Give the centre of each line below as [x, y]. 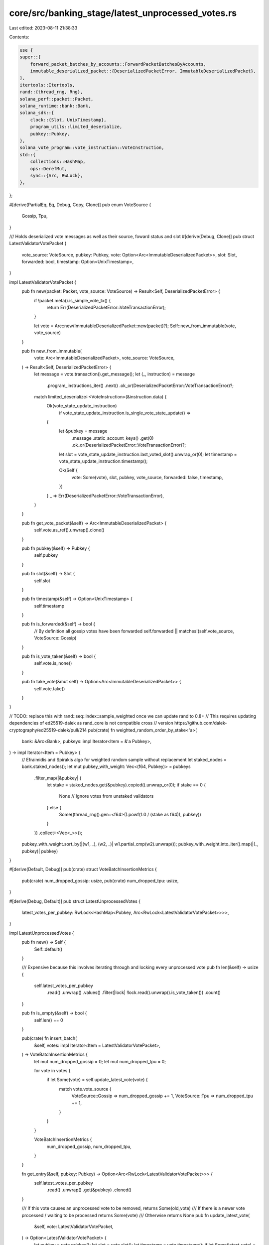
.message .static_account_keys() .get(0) [113, 438]
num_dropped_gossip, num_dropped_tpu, [89, 1146]
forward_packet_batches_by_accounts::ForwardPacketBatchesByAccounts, [118, 64]
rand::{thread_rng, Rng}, [51, 92]
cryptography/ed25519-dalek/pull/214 [48, 730]
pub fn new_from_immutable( [52, 351]
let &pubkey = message [83, 431]
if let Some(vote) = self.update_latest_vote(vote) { [97, 1080]
